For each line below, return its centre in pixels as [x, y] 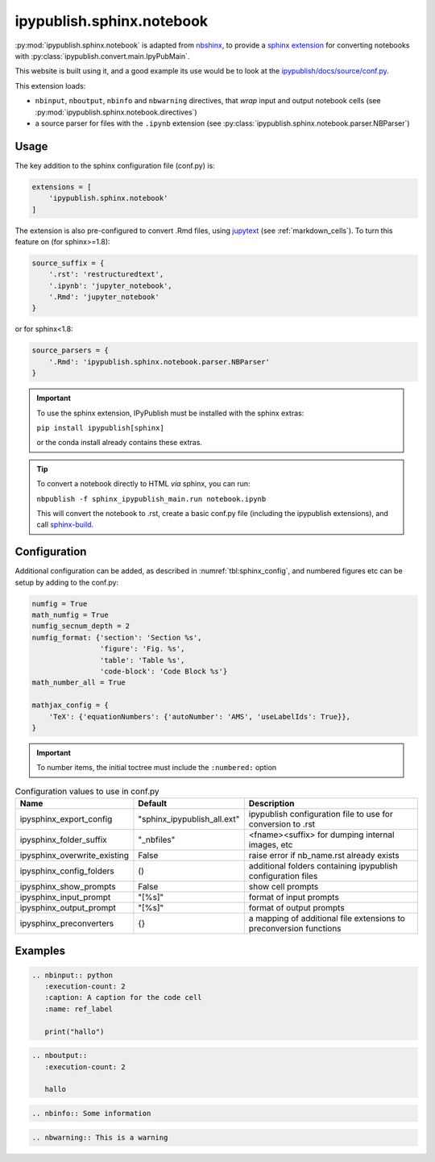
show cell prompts [284, 887]
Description [271, 804]
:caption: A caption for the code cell [123, 997]
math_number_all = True [79, 683]
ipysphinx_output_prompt [68, 908]
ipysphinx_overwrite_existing [74, 856]
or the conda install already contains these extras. [120, 443]
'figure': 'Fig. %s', [142, 649]
